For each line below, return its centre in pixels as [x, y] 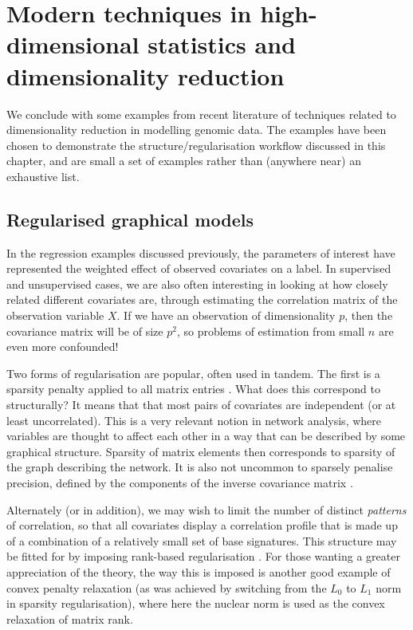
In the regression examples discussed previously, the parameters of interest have [201, 252]
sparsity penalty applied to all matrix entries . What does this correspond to [193, 389]
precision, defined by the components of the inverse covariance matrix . [180, 482]
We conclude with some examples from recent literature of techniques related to [201, 114]
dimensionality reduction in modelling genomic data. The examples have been [197, 130]
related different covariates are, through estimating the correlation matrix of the [202, 299]
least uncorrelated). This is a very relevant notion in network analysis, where [194, 420]
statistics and [222, 44]
